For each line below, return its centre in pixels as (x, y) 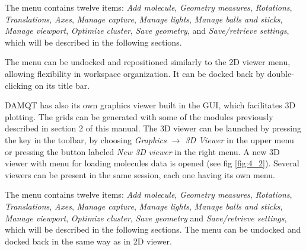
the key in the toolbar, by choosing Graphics (86, 139)
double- (280, 73)
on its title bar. (62, 85)
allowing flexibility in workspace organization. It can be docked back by (135, 73)
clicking (18, 85)
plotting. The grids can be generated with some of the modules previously (139, 116)
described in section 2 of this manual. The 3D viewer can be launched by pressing (153, 128)
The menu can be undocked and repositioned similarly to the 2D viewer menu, (148, 62)
